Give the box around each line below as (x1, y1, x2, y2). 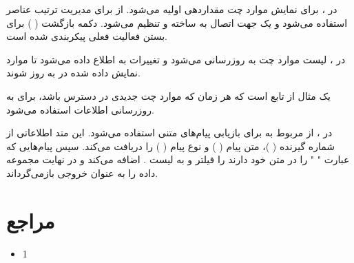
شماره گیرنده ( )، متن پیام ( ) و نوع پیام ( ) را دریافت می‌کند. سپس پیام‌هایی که (6, 138, 335, 153)
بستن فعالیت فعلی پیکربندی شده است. (6, 29, 167, 43)
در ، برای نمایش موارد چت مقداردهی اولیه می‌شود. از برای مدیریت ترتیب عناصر (6, 2, 337, 16)
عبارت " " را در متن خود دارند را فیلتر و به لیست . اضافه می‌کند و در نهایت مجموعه (6, 152, 350, 167)
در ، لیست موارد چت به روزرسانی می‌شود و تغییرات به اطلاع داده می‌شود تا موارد (6, 52, 346, 66)
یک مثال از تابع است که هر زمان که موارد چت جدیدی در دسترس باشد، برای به (6, 88, 331, 103)
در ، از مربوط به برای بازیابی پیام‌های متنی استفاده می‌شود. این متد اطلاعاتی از (6, 125, 333, 140)
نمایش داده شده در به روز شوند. (6, 65, 140, 80)
